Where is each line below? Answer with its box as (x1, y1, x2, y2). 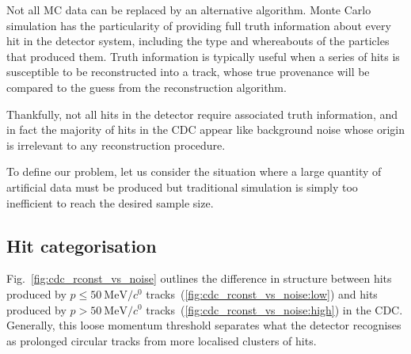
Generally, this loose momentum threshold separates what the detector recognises (6, 317, 401, 333)
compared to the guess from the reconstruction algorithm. (6, 78, 287, 95)
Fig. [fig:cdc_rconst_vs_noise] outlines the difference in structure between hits (6, 270, 392, 287)
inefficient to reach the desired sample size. (6, 194, 214, 211)
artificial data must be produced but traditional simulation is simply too (6, 178, 358, 195)
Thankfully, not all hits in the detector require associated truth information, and (6, 105, 398, 122)
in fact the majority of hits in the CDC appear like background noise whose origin (6, 121, 405, 138)
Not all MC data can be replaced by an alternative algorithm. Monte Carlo (6, 2, 371, 17)
